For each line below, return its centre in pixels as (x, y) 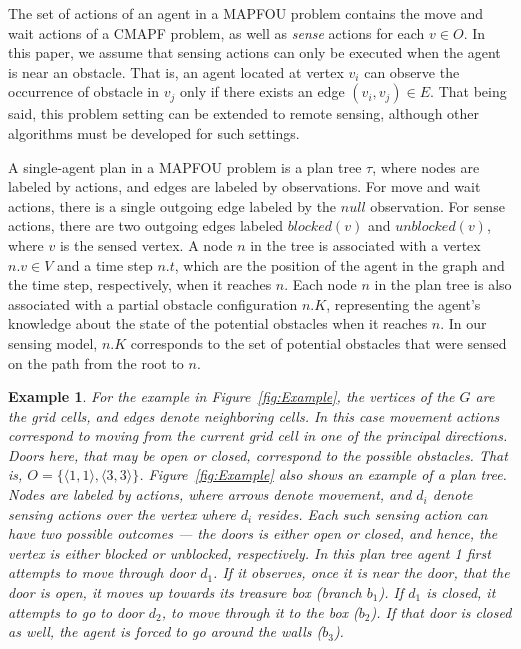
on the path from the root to (96, 362)
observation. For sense (437, 205)
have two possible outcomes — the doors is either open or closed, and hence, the (253, 533)
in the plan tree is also (443, 284)
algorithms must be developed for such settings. (154, 132)
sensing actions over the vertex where (122, 513)
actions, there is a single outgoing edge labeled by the (172, 205)
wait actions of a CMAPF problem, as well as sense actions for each (216, 32)
